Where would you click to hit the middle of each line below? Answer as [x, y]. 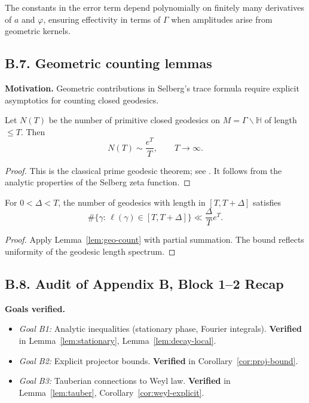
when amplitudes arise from [222, 19]
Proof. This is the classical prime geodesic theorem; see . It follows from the [143, 170]
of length [281, 120]
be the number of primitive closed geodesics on [134, 120]
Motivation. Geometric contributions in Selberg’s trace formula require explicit [152, 88]
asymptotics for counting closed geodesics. [82, 100]
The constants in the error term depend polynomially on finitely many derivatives [154, 7]
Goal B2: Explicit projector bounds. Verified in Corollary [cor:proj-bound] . [158, 360]
